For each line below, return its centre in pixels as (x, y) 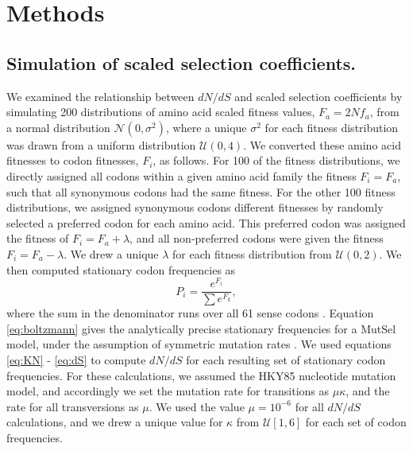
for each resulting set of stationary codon (286, 360)
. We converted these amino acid (322, 144)
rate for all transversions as (73, 406)
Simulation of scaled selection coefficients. (181, 62)
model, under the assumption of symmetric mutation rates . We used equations (199, 344)
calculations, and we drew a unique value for (115, 422)
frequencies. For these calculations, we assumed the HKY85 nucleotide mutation (201, 375)
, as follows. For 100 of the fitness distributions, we (276, 160)
